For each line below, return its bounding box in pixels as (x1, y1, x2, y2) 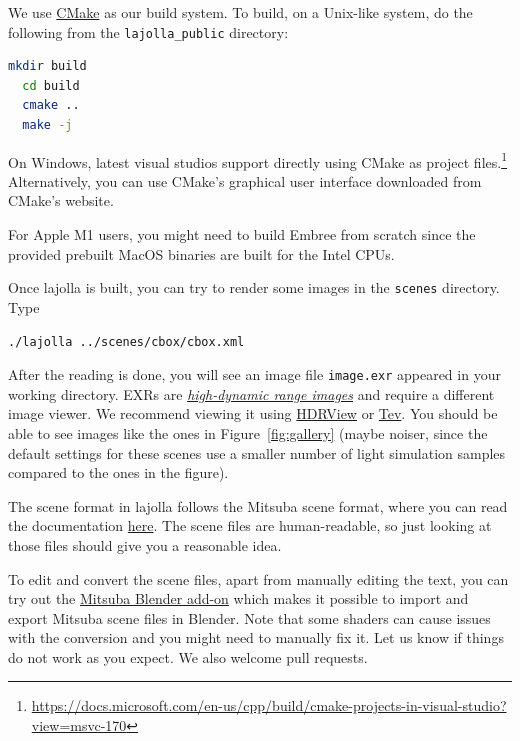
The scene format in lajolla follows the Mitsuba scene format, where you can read (8, 495, 508, 516)
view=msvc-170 (31, 715, 127, 736)
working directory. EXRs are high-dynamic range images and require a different (8, 383, 495, 404)
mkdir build (8, 59, 87, 74)
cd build (22, 78, 80, 93)
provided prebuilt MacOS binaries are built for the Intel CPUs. (8, 243, 395, 264)
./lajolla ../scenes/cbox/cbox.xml (8, 334, 245, 349)
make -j (22, 118, 73, 133)
